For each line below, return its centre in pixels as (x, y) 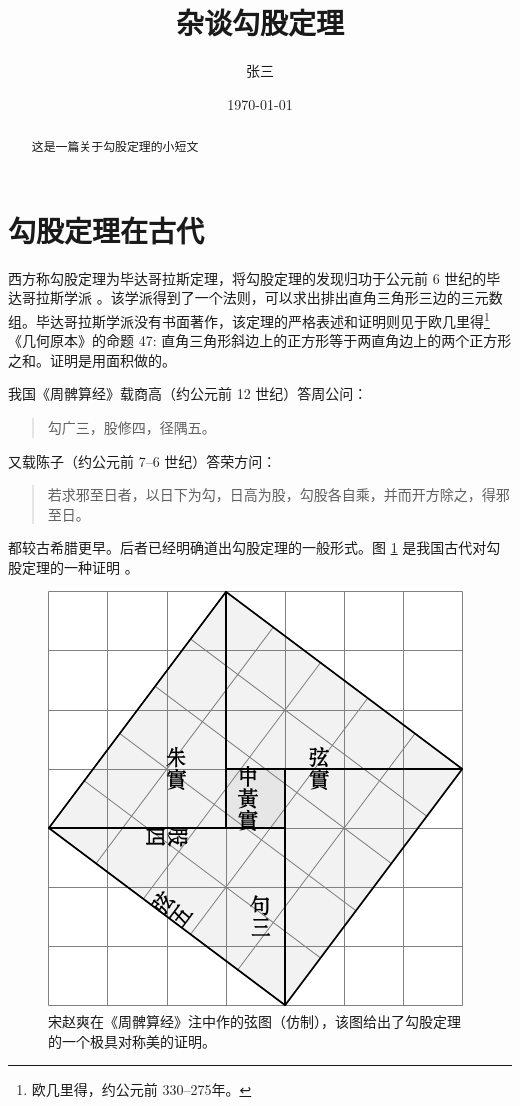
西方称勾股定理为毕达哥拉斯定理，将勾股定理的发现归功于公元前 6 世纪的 (247, 277)
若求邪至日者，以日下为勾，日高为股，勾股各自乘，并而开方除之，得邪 (278, 494)
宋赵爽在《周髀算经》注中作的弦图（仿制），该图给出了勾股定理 (254, 1021)
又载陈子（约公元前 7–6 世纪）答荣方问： (142, 460)
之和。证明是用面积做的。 (92, 359)
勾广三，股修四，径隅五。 (131, 426)
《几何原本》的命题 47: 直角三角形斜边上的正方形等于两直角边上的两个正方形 (260, 340)
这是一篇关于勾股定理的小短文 (115, 146)
